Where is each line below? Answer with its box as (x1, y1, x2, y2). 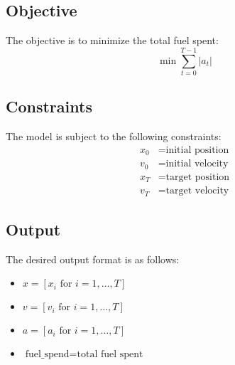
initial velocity (165, 159, 229, 169)
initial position (165, 144, 229, 155)
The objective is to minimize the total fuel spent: (6, 33, 219, 48)
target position (165, 171, 230, 182)
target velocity (165, 186, 229, 196)
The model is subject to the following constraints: (6, 129, 222, 144)
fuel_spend (25, 349, 70, 360)
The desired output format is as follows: (6, 251, 180, 266)
